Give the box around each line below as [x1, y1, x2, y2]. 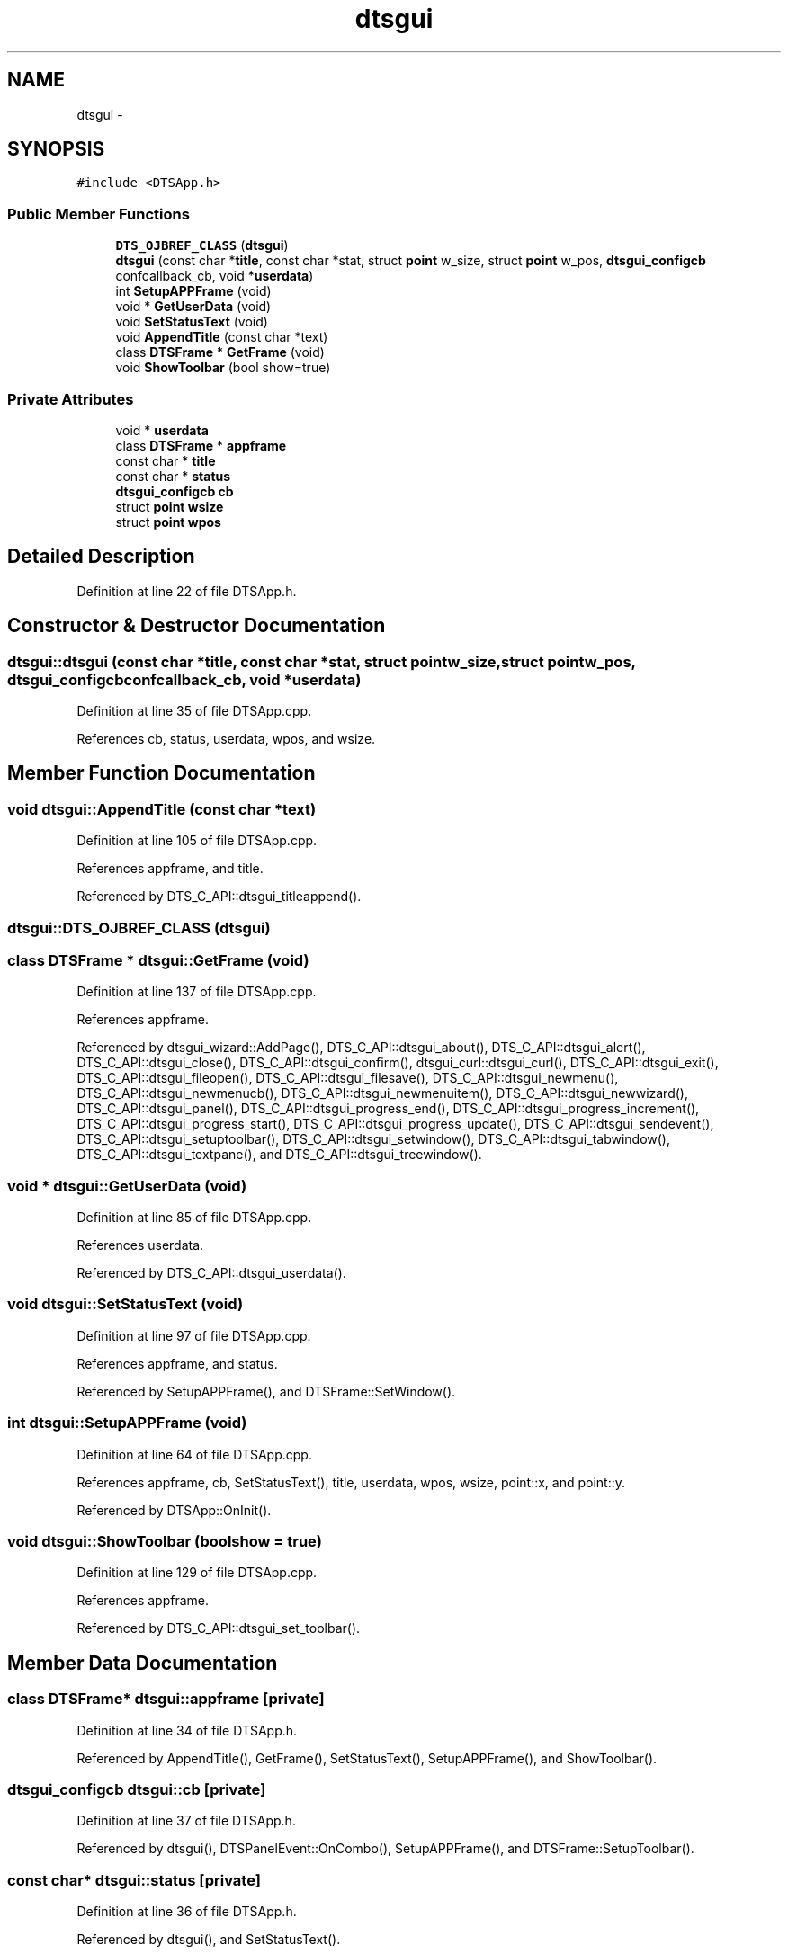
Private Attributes [7, 389, 134, 408]
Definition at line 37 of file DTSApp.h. [76, 1813, 296, 1829]
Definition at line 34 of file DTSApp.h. [76, 1722, 298, 1738]
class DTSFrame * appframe [115, 437, 287, 453]
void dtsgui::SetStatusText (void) [7, 1295, 244, 1314]
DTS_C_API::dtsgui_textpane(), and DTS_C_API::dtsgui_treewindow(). [76, 1147, 482, 1163]
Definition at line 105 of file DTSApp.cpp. [76, 833, 318, 849]
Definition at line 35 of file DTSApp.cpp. [76, 703, 312, 718]
